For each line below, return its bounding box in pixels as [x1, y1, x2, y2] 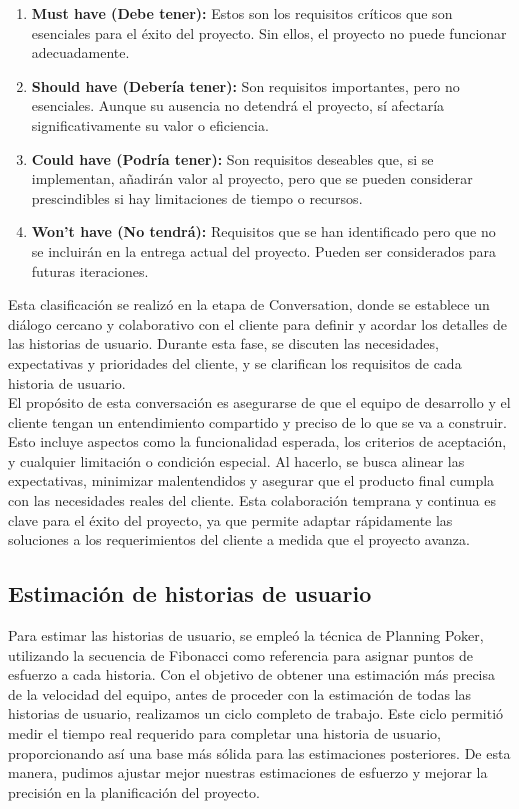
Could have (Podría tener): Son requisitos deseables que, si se [31, 148, 434, 169]
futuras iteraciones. [31, 260, 149, 281]
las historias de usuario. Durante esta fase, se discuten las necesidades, [8, 333, 439, 354]
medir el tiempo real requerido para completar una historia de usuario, [8, 723, 441, 744]
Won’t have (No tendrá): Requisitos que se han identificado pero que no [31, 221, 496, 242]
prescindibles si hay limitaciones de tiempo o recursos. [31, 187, 363, 208]
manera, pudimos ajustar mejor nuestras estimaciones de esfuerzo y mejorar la [8, 762, 488, 783]
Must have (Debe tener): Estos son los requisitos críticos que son [31, 3, 453, 23]
